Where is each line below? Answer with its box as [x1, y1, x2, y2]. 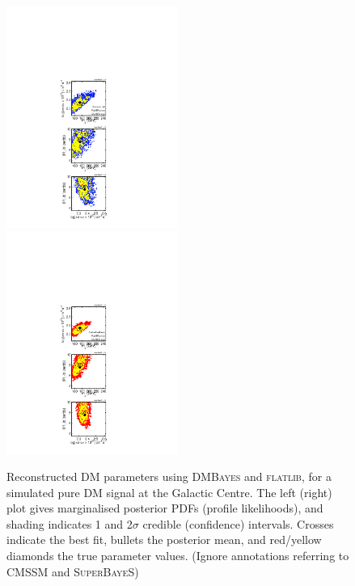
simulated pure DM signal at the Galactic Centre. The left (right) [6, 483, 332, 500]
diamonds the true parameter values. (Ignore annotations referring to [6, 547, 349, 564]
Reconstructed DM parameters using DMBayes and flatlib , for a [6, 468, 332, 485]
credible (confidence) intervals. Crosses [142, 515, 334, 532]
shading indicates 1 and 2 [6, 515, 133, 532]
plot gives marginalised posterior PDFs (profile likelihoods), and [6, 500, 323, 516]
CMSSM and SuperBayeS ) [6, 563, 139, 580]
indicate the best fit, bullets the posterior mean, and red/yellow [6, 531, 322, 548]
